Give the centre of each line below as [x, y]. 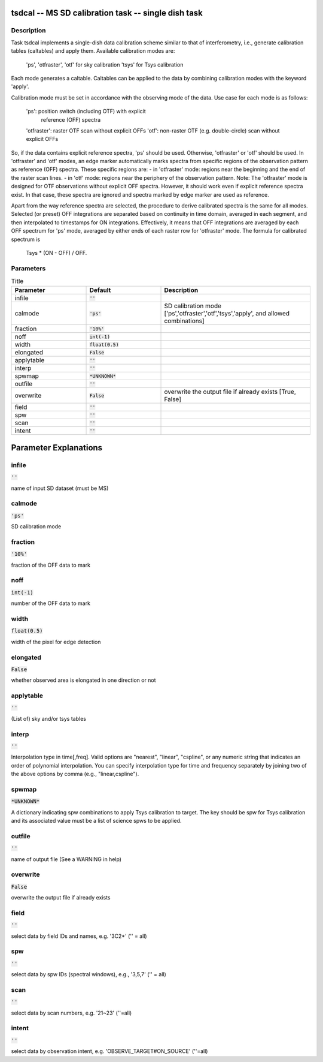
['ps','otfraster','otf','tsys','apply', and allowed [227, 314]
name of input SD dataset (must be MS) [60, 488]
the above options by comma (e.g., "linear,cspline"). [75, 774]
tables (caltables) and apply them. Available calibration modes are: [93, 51]
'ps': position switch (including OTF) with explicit [86, 112]
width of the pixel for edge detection [56, 642]
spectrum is [26, 239]
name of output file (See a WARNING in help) [66, 859]
